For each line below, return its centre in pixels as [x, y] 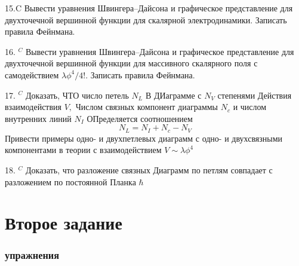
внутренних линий [38, 118]
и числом [250, 107]
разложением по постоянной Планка [70, 181]
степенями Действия [255, 95]
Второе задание [64, 223]
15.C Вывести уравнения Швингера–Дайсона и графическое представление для [149, 8]
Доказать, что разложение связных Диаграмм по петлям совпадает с [149, 169]
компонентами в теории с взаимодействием [83, 150]
